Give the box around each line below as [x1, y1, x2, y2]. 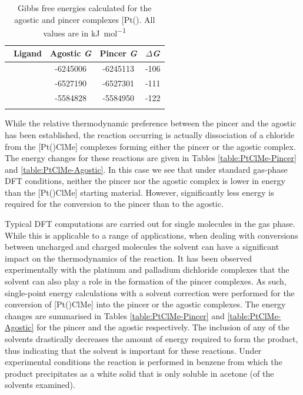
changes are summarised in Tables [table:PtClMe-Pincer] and [5, 309, 225, 322]
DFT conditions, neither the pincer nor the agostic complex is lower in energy [5, 175, 285, 187]
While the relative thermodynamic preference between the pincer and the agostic [5, 117, 297, 129]
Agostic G [49, 47, 92, 59]
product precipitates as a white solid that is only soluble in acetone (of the [5, 367, 274, 379]
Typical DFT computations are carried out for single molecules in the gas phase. [5, 217, 295, 230]
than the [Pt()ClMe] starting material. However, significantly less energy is [5, 186, 274, 198]
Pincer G [99, 47, 137, 59]
